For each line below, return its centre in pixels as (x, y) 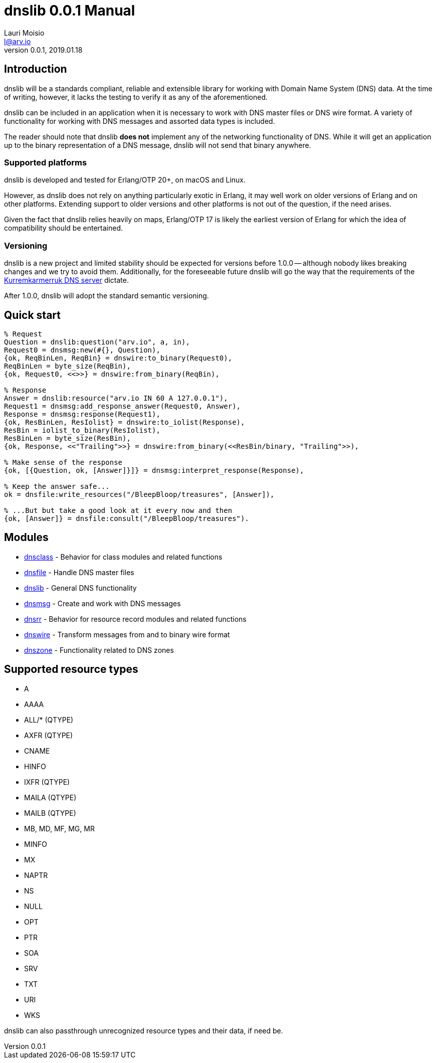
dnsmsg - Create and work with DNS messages (102, 603)
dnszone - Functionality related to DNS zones (99, 650)
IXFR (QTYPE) (47, 782)
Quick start (32, 315)
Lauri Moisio (24, 33)
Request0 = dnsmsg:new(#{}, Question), (82, 350)
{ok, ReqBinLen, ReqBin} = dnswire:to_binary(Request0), (118, 358)
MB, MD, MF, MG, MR (59, 828)
